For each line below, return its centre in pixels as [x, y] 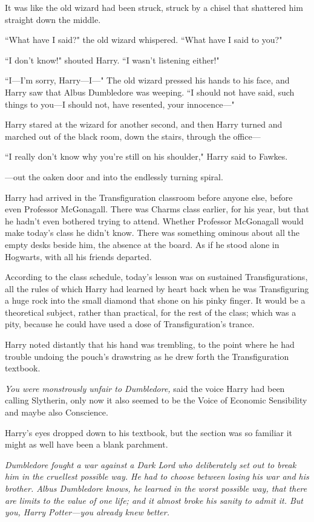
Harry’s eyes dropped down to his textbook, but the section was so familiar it [149, 432]
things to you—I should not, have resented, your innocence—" [120, 104]
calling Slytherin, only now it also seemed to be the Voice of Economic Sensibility [156, 400]
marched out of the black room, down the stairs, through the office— [133, 136]
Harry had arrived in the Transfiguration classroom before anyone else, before [149, 197]
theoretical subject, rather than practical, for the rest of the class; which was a [151, 312]
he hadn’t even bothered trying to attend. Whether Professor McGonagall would [154, 220]
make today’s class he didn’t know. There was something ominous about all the [152, 233]
